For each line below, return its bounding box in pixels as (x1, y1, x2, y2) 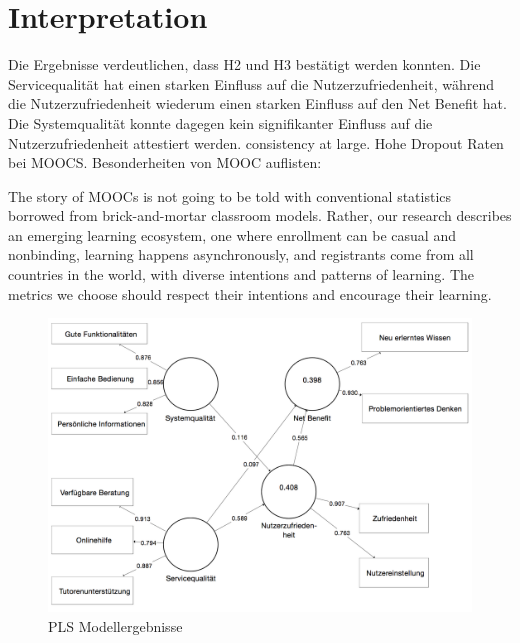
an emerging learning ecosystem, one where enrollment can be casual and (8, 224, 456, 245)
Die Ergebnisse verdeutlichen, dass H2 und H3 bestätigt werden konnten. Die (8, 54, 481, 75)
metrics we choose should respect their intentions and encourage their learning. (8, 283, 492, 304)
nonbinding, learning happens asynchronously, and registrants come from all (8, 244, 474, 265)
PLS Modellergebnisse (48, 615, 183, 636)
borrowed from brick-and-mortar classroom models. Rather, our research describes (8, 205, 512, 226)
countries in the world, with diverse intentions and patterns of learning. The (8, 264, 475, 285)
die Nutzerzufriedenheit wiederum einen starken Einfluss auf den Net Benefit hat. (8, 93, 507, 114)
